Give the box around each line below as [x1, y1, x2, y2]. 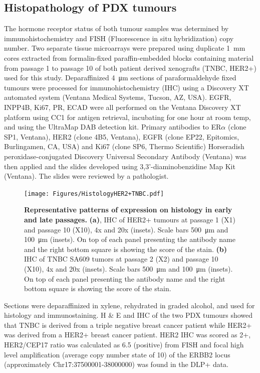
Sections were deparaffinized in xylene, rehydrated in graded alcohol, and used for [4, 300, 255, 310]
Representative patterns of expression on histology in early [24, 204, 232, 215]
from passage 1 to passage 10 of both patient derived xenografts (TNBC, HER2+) [4, 62, 256, 73]
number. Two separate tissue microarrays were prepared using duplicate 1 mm [4, 43, 245, 53]
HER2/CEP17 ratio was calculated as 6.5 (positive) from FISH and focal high [4, 339, 244, 350]
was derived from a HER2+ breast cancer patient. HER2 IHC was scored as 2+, [4, 329, 251, 340]
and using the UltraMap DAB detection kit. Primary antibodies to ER [4, 121, 221, 132]
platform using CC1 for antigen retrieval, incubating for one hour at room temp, [4, 111, 251, 122]
